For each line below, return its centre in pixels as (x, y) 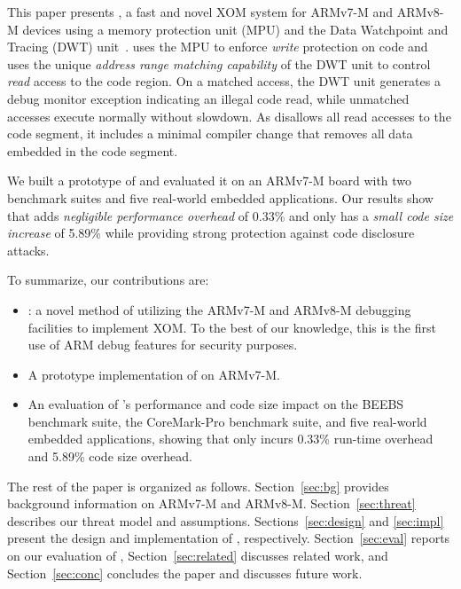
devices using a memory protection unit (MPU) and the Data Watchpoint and (235, 29)
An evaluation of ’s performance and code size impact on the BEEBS (216, 404)
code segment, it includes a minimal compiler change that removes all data (210, 134)
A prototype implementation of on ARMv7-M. (154, 374)
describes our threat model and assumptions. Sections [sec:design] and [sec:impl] (226, 520)
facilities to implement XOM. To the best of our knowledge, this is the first (232, 327)
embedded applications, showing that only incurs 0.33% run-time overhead (230, 439)
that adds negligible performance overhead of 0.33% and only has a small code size (230, 215)
